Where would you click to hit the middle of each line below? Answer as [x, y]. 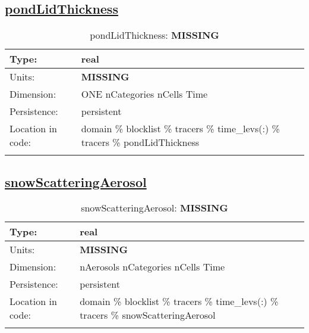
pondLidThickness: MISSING [154, 35]
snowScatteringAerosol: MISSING [154, 208]
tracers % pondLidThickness [140, 142]
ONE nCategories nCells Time [144, 94]
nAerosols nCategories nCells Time [152, 267]
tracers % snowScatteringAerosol [148, 315]
